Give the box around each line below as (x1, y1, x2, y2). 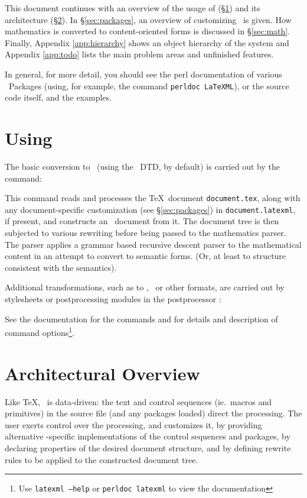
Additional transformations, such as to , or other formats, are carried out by (5, 281, 285, 293)
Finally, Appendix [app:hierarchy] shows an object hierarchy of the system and (5, 36, 289, 48)
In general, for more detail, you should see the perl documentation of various (5, 67, 282, 80)
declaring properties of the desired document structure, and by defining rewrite (5, 441, 291, 454)
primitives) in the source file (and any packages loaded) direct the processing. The (5, 407, 302, 419)
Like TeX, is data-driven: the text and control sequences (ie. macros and (5, 395, 272, 408)
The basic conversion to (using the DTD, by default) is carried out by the (5, 160, 280, 172)
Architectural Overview (5, 361, 200, 385)
